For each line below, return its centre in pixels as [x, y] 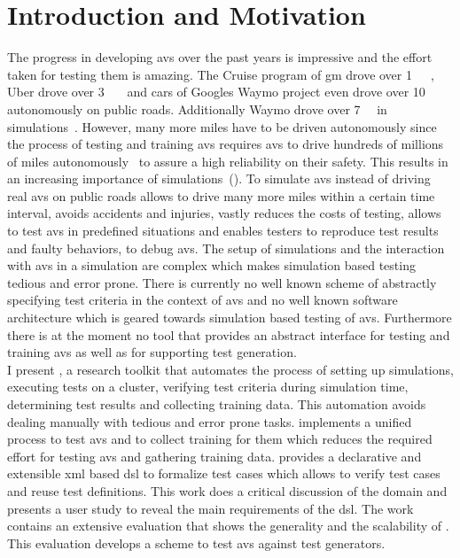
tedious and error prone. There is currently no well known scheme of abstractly [222, 282]
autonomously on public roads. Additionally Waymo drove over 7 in [197, 108]
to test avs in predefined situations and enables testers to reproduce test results [223, 231]
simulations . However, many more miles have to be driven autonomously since [222, 126]
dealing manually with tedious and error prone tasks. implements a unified [210, 421]
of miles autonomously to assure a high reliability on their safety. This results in [228, 161]
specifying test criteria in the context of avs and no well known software [203, 300]
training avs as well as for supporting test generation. [152, 352]
